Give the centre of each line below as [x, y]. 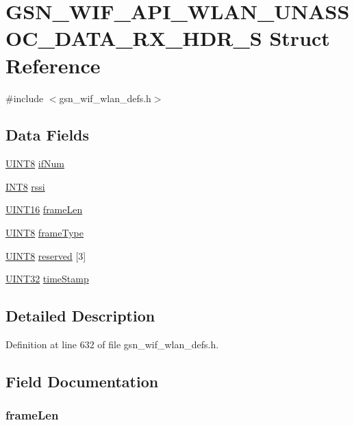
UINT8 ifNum [35, 163]
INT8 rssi [25, 186]
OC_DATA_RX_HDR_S [134, 38]
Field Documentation [82, 381]
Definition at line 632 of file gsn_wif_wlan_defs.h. [112, 344]
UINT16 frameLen [44, 209]
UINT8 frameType [45, 233]
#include [25, 98]
